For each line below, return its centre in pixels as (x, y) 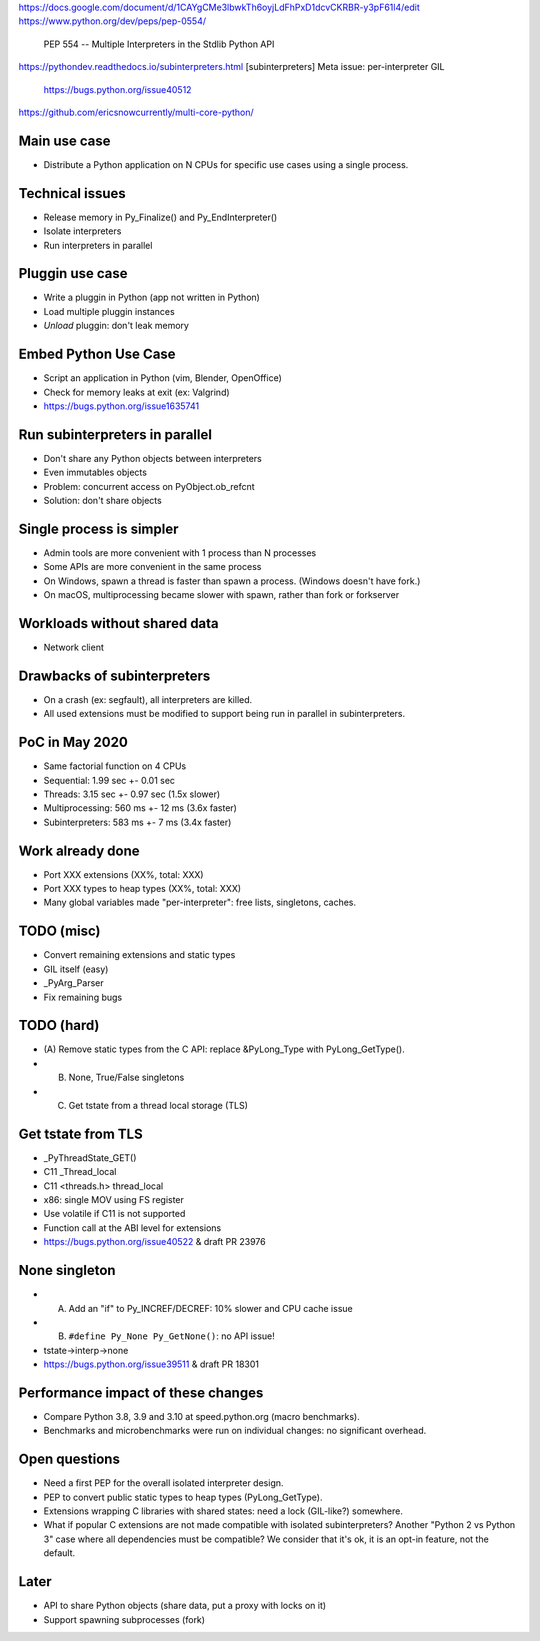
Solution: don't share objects (102, 500)
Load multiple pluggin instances (109, 311)
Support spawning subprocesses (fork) (124, 1619)
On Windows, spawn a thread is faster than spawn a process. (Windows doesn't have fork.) (232, 581)
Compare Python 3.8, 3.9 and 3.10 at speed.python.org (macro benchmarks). (201, 1416)
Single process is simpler (98, 528)
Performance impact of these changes (141, 1392)
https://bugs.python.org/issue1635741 (121, 406)
